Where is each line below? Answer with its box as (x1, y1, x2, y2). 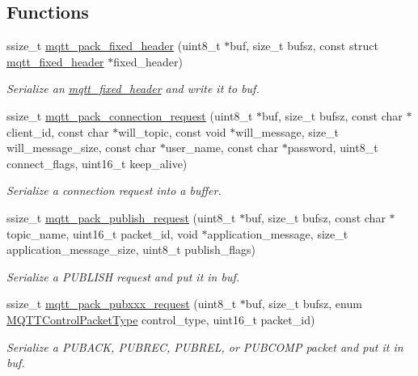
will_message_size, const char (6, 139, 157, 156)
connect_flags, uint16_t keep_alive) (6, 154, 188, 171)
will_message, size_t (235, 123, 340, 140)
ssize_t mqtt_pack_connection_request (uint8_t (6, 107, 253, 124)
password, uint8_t (287, 139, 378, 156)
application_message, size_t (207, 225, 348, 242)
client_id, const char (6, 123, 109, 140)
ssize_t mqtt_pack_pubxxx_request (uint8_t (6, 295, 237, 312)
